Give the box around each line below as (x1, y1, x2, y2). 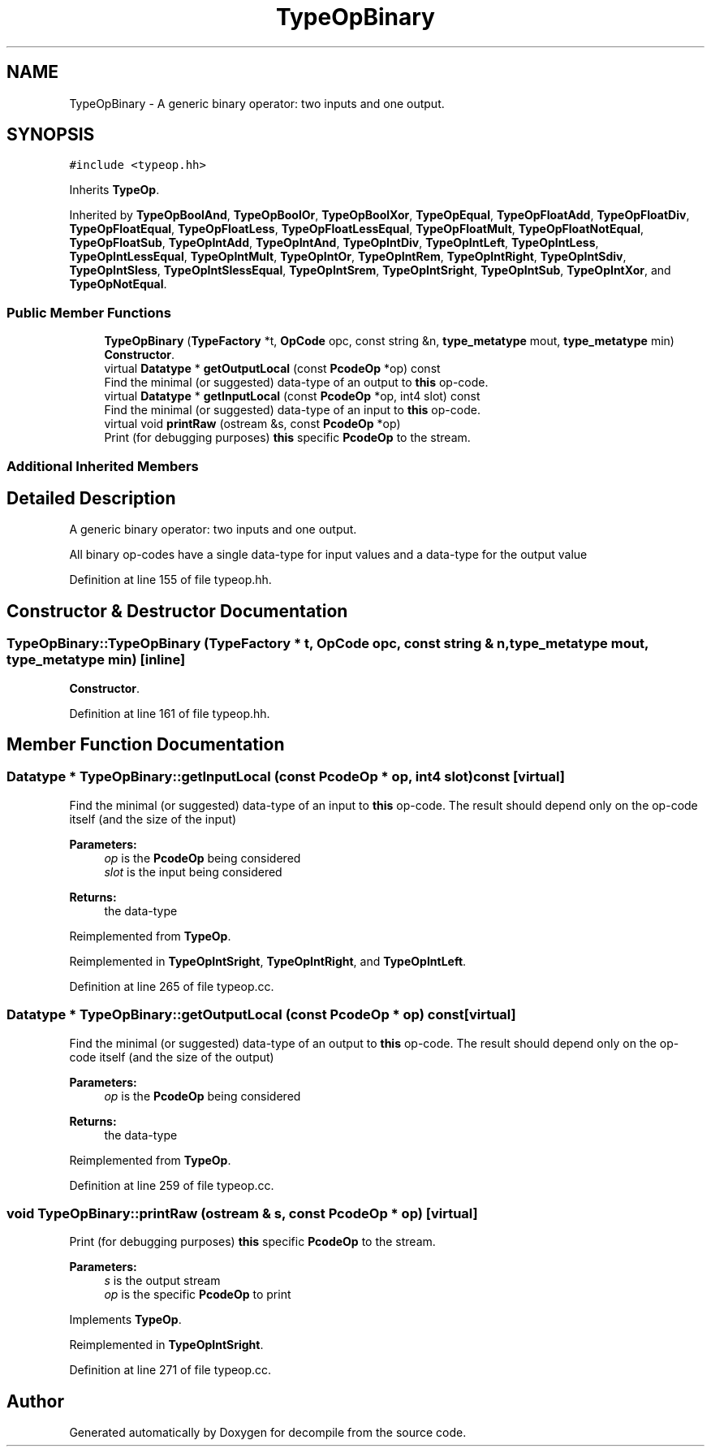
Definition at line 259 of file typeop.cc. (69, 1178, 274, 1192)
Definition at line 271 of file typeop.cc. (69, 1363, 272, 1377)
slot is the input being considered (104, 864, 282, 879)
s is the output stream (104, 1274, 221, 1288)
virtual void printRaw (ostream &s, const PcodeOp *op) (104, 417, 401, 431)
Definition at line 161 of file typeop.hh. (69, 706, 270, 720)
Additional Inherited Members (6, 457, 199, 474)
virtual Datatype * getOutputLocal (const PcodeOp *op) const (104, 361, 441, 376)
